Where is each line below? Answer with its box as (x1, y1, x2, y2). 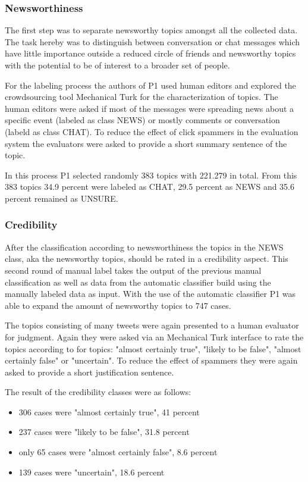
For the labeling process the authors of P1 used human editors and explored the (5, 79, 296, 91)
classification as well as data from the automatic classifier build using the (5, 276, 271, 288)
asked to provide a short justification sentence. (5, 365, 174, 378)
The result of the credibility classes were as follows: (5, 386, 191, 398)
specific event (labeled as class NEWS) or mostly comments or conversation (5, 114, 280, 126)
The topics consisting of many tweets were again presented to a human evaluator (5, 319, 299, 331)
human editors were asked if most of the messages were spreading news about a (5, 102, 294, 114)
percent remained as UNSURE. (5, 192, 118, 204)
